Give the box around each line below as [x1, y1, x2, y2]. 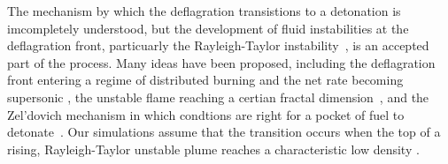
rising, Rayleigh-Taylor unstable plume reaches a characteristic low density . [7, 139, 420, 158]
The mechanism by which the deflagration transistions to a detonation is [7, 2, 401, 19]
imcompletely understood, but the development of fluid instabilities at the [7, 19, 409, 37]
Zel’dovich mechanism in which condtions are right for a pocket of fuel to [7, 105, 405, 123]
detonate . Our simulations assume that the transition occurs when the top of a [7, 123, 441, 141]
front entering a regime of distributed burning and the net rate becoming [7, 71, 404, 89]
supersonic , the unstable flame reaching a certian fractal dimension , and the [7, 87, 429, 106]
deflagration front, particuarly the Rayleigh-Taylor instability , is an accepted [7, 36, 429, 55]
